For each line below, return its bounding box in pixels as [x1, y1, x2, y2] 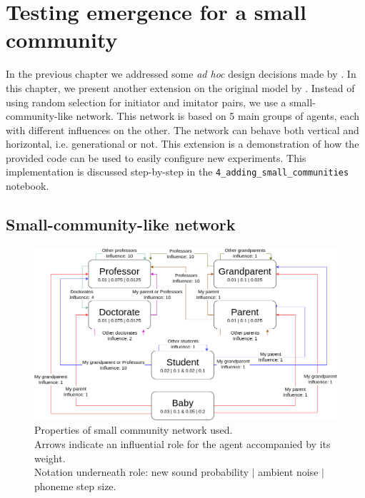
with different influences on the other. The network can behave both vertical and [6, 122, 359, 137]
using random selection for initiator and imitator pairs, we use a [6, 94, 286, 109]
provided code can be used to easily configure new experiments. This [6, 150, 306, 165]
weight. [34, 450, 66, 465]
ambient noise [258, 464, 319, 479]
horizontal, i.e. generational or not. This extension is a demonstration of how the [6, 136, 359, 151]
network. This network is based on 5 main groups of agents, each [76, 108, 360, 123]
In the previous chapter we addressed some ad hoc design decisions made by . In [6, 66, 356, 81]
